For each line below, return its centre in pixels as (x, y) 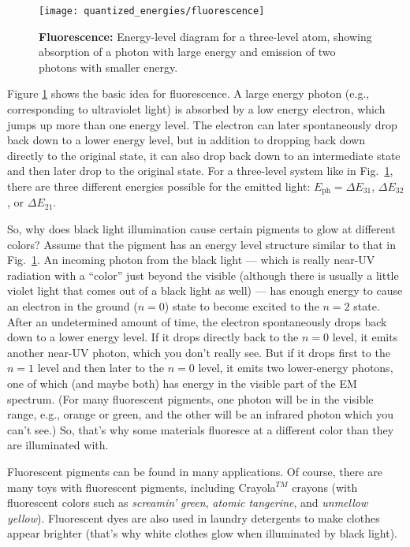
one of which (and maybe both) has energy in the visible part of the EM (182, 383)
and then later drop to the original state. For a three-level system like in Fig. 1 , (200, 171)
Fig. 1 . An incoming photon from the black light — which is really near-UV (191, 260)
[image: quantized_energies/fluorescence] (152, 11)
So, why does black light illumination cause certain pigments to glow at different (201, 229)
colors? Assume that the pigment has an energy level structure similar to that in (201, 244)
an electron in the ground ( (73, 306)
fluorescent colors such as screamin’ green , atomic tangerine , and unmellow (188, 502)
